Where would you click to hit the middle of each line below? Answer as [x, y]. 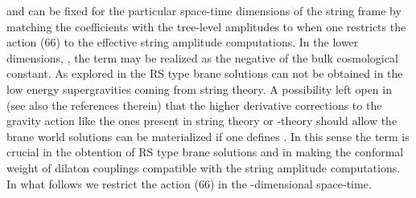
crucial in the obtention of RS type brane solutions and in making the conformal [205, 152]
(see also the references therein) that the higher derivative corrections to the [194, 105]
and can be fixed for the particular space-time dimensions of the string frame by [204, 10]
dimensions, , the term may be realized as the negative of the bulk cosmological [202, 57]
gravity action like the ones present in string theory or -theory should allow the [202, 121]
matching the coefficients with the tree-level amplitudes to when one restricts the [206, 26]
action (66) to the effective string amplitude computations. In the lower [183, 42]
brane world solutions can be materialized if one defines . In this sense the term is [208, 136]
